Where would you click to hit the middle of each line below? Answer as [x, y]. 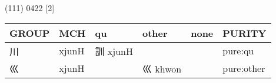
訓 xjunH [114, 51]
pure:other [244, 68]
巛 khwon [162, 68]
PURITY [245, 33]
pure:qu [238, 51]
